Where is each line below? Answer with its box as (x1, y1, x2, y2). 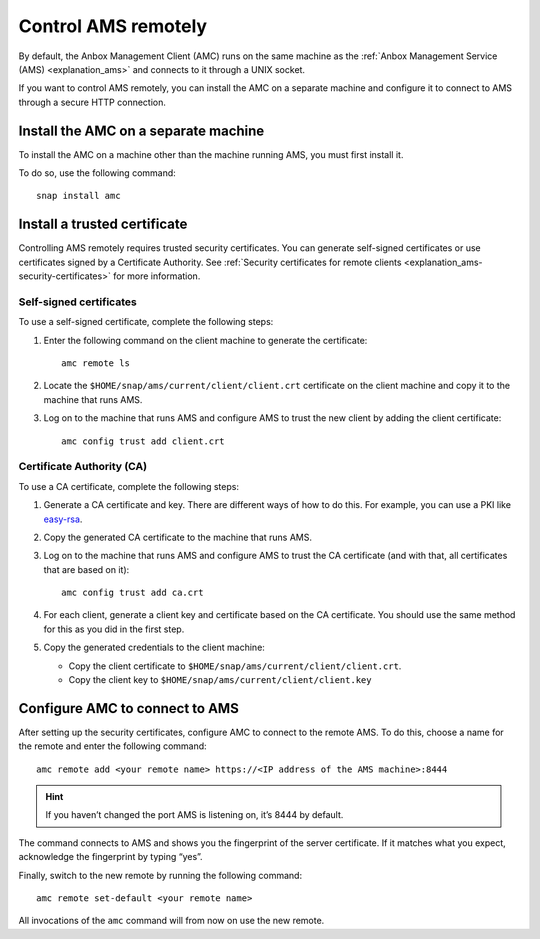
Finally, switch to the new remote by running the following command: (18, 869, 303, 881)
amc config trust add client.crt (61, 435, 225, 447)
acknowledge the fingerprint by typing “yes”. (18, 851, 204, 863)
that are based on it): (43, 563, 130, 575)
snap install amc (36, 190, 121, 202)
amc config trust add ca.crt (61, 587, 204, 599)
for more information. (113, 270, 201, 282)
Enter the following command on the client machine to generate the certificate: (43, 334, 368, 346)
